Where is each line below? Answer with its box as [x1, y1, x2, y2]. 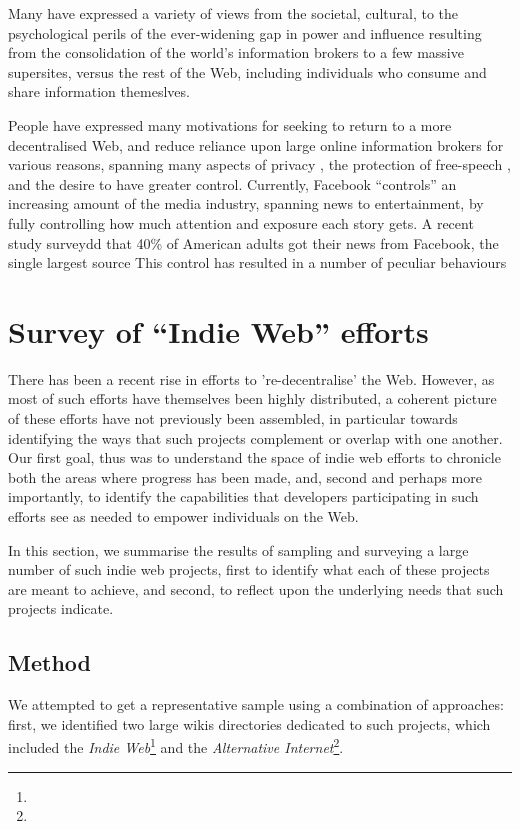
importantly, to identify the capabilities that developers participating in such [8, 486, 479, 507]
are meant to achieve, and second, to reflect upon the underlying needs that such [8, 578, 504, 599]
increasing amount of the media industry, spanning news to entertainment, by [8, 193, 484, 214]
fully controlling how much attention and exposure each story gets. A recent [8, 212, 474, 233]
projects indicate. [8, 598, 114, 619]
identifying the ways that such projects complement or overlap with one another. [8, 427, 503, 448]
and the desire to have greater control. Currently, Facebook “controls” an [8, 173, 457, 194]
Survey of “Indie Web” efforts [8, 310, 429, 351]
